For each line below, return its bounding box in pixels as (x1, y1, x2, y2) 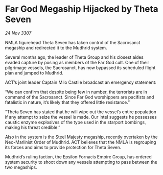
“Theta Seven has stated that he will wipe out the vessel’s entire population (5, 109, 157, 115)
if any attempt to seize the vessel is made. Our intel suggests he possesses (5, 114, 157, 120)
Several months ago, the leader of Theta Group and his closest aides (5, 54, 143, 60)
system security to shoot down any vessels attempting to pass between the (5, 159, 158, 165)
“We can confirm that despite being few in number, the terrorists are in (5, 89, 147, 95)
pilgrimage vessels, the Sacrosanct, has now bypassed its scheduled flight (5, 65, 156, 71)
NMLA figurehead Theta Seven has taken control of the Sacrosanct (5, 39, 140, 45)
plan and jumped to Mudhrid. (5, 70, 64, 75)
